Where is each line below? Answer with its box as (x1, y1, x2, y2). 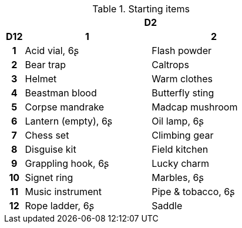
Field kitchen (152, 143, 209, 155)
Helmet (25, 73, 57, 85)
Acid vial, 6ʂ (25, 45, 79, 56)
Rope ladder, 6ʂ (25, 200, 95, 212)
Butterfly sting (152, 87, 214, 99)
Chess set (25, 129, 69, 141)
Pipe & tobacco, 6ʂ (152, 186, 235, 197)
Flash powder (152, 45, 211, 56)
